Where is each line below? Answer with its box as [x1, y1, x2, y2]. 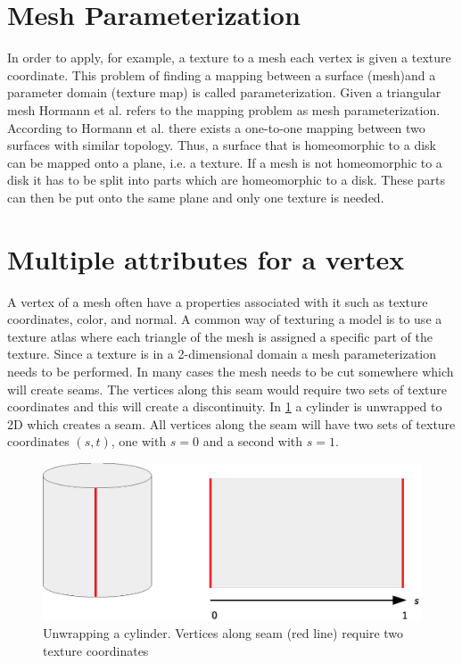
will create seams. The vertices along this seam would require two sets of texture [7, 379, 447, 398]
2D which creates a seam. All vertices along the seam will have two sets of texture [7, 414, 456, 433]
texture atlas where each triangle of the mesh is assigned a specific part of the [7, 327, 433, 345]
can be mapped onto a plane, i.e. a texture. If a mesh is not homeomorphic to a [7, 153, 442, 171]
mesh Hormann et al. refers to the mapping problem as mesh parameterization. [7, 100, 441, 119]
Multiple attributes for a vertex [7, 240, 405, 277]
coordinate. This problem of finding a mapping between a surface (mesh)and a [7, 65, 436, 84]
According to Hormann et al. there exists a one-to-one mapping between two [7, 118, 425, 137]
